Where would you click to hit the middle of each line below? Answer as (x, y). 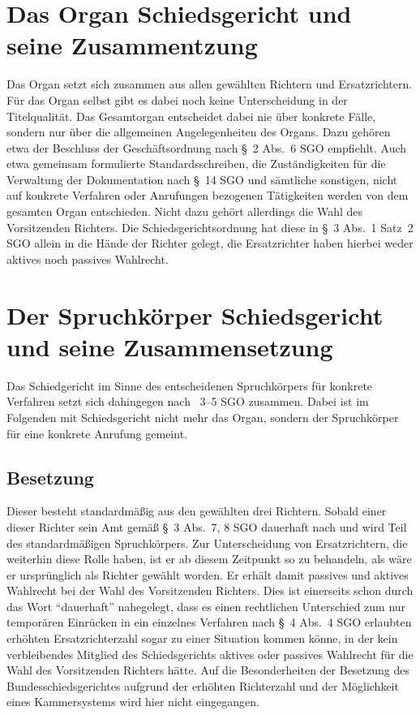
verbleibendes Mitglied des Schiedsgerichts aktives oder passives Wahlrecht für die (210, 654)
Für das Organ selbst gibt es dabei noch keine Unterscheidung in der (177, 99)
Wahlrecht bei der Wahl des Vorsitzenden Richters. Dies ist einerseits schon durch (210, 590)
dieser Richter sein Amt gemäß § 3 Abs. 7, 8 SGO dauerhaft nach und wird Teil (207, 526)
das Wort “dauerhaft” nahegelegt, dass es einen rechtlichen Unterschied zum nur (206, 606)
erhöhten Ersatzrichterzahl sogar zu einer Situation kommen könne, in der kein (202, 638)
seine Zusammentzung (132, 45)
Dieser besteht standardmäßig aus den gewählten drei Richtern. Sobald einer (197, 511)
